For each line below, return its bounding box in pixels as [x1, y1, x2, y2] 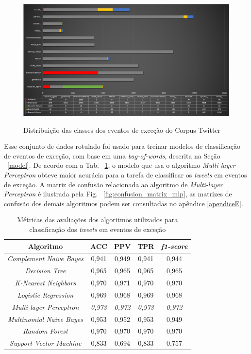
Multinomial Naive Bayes [8, 314, 83, 324]
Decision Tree [25, 265, 66, 276]
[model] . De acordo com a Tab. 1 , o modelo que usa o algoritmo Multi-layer [7, 160, 235, 170]
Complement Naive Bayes [7, 253, 84, 264]
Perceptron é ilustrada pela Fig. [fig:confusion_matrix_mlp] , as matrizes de [4, 189, 232, 199]
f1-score [161, 241, 188, 251]
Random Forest [23, 326, 68, 336]
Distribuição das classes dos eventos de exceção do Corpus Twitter [23, 124, 221, 135]
